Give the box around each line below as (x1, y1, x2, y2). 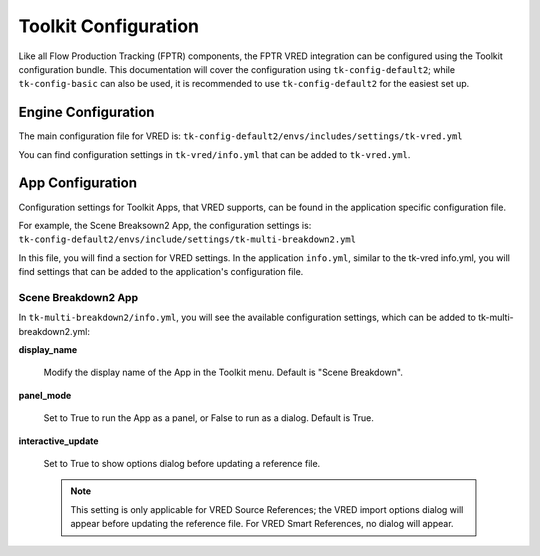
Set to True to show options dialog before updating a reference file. (43, 457, 321, 469)
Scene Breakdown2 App (18, 290, 139, 304)
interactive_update (18, 435, 99, 447)
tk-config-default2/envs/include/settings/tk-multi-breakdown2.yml (18, 234, 357, 245)
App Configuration (18, 175, 137, 192)
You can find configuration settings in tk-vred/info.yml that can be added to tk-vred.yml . (18, 148, 411, 160)
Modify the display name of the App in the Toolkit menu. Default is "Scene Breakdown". (43, 366, 404, 379)
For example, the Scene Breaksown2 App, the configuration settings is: (18, 219, 312, 231)
